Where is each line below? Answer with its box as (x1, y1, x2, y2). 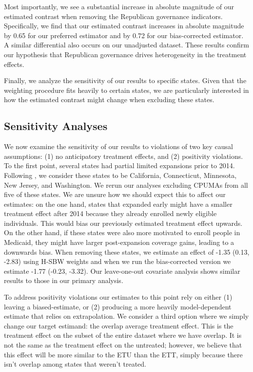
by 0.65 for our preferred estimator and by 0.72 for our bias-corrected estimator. (4, 30, 244, 40)
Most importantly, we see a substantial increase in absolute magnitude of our (4, 1, 234, 11)
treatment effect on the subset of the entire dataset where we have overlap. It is (4, 330, 242, 340)
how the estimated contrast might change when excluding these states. (4, 94, 214, 105)
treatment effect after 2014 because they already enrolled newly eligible (4, 208, 217, 219)
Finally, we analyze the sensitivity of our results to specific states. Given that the (4, 75, 247, 86)
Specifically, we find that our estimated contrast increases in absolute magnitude (4, 21, 244, 31)
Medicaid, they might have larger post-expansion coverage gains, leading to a (4, 237, 234, 247)
